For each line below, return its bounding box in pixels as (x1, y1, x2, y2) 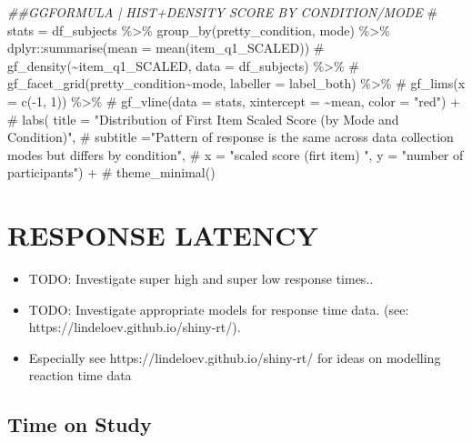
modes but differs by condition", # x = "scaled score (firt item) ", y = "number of (7, 145, 464, 164)
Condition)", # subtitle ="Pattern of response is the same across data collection (7, 127, 454, 146)
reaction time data (28, 366, 132, 385)
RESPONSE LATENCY (7, 216, 318, 254)
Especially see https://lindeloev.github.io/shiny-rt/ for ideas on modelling (28, 347, 441, 367)
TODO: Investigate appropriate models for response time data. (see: (28, 299, 409, 318)
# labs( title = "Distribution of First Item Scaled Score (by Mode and (7, 109, 399, 128)
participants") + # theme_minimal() (7, 163, 216, 182)
